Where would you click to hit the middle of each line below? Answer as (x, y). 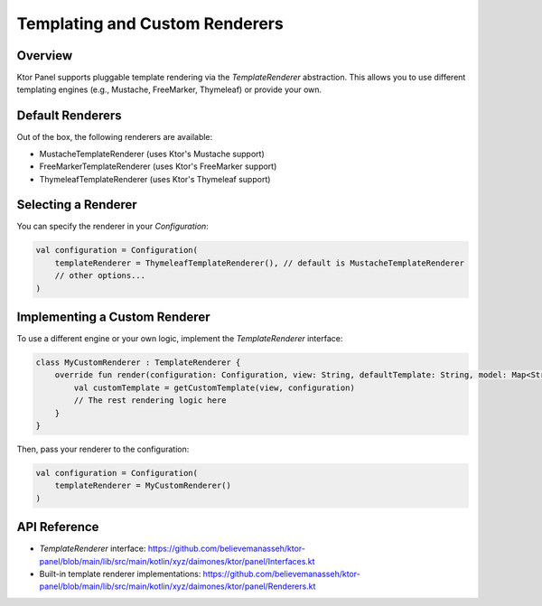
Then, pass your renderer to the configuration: (103, 449)
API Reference (58, 527)
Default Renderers (69, 116)
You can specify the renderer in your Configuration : (113, 227)
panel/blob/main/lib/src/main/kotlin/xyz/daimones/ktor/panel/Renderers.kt (178, 586)
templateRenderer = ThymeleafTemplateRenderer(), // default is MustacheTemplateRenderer (260, 263)
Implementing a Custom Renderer (113, 317)
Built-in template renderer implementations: (120, 574)
